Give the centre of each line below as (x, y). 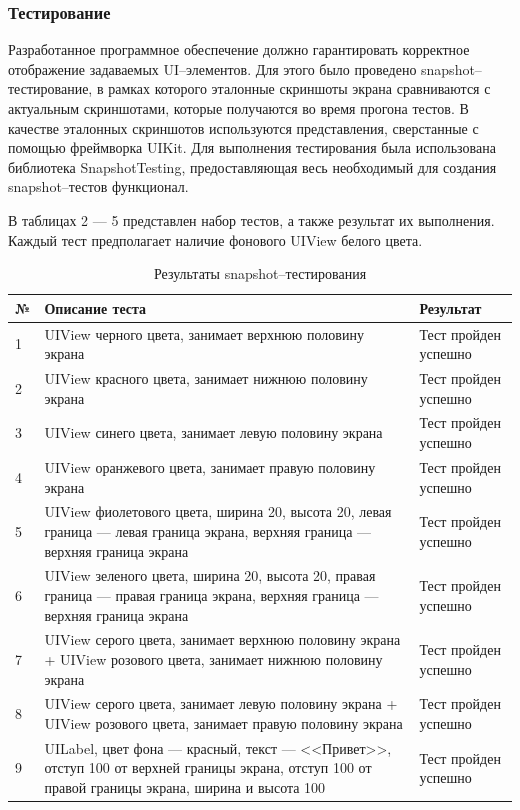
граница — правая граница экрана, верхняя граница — (211, 594)
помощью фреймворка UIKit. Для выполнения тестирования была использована (252, 147)
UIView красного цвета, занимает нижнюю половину (206, 378)
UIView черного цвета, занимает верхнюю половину (204, 333)
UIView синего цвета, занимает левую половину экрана (213, 432)
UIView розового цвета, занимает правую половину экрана (223, 723)
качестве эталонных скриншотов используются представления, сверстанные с (243, 127)
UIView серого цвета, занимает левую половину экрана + (221, 703)
